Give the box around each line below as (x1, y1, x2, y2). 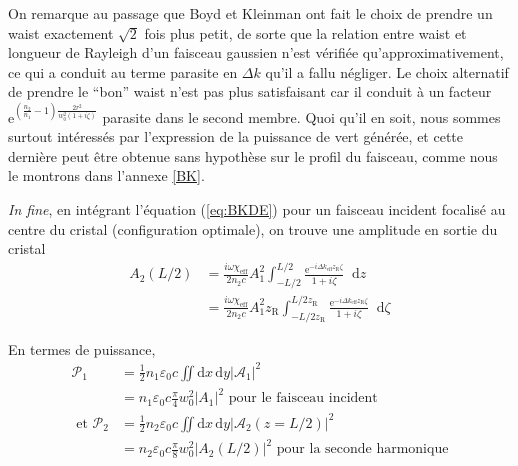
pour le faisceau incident (228, 391, 378, 406)
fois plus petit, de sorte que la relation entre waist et (144, 22, 467, 43)
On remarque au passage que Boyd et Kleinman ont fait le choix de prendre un (8, 3, 493, 23)
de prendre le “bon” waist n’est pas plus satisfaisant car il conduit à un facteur (8, 81, 492, 102)
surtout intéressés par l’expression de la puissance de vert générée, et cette (8, 126, 463, 147)
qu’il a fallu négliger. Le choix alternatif (265, 61, 509, 82)
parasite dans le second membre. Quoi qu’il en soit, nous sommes (102, 106, 501, 127)
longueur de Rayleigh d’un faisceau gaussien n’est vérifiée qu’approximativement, (8, 42, 504, 63)
